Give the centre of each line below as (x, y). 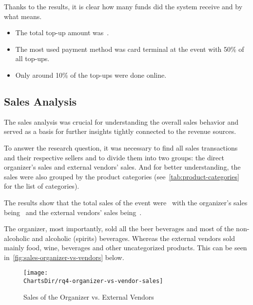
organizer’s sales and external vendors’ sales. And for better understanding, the (122, 167)
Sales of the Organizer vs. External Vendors (89, 296)
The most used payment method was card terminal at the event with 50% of (130, 49)
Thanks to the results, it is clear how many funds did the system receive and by (123, 6)
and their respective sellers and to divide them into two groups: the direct (114, 157)
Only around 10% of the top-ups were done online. (91, 75)
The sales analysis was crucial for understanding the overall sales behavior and (121, 121)
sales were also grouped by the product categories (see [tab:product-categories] (122, 176)
